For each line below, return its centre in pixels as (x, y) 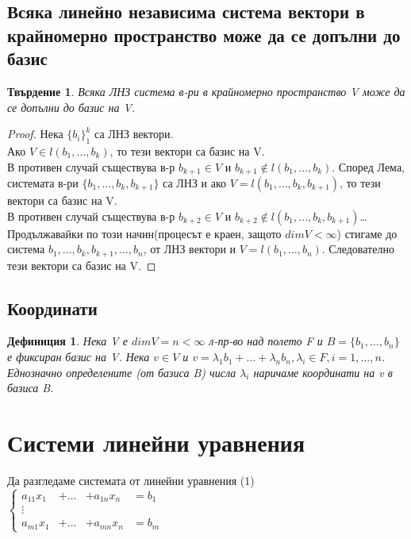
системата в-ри (43, 183)
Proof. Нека (35, 134)
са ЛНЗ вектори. (134, 134)
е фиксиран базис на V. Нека (79, 357)
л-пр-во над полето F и (266, 341)
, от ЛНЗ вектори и (190, 249)
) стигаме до (367, 233)
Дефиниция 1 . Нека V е (67, 341)
